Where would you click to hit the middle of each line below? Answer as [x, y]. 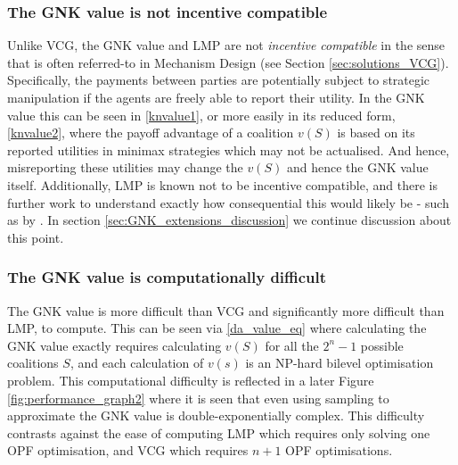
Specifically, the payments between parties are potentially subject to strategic [219, 80]
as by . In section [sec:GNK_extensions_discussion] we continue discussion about [229, 220]
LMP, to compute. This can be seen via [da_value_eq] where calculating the [217, 328]
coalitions [33, 363]
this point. [36, 237]
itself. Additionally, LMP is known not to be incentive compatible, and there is [222, 184]
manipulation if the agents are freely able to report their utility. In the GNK [216, 97]
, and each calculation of [137, 363]
